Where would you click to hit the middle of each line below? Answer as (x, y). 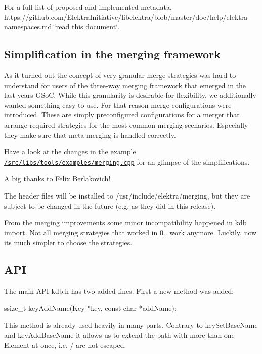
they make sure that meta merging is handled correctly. (90, 134)
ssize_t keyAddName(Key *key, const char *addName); (90, 308)
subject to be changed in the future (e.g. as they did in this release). (110, 205)
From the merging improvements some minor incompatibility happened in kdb (125, 223)
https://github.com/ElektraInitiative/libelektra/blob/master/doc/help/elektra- (127, 16)
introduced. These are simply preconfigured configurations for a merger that (122, 115)
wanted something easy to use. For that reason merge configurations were (118, 105)
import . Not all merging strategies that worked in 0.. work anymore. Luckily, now (130, 232)
